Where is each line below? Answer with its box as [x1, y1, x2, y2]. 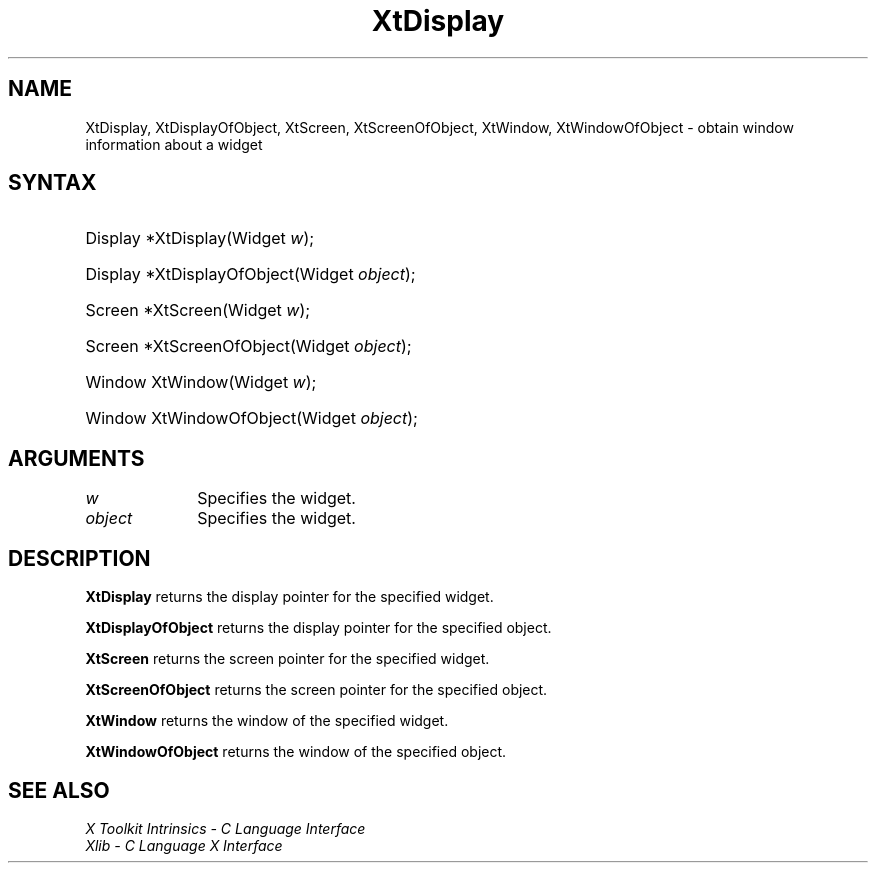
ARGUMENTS [8, 445, 145, 471]
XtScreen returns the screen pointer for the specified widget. [85, 650, 490, 668]
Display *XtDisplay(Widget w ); [85, 228, 315, 249]
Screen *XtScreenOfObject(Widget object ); [85, 336, 412, 357]
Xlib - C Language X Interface [85, 836, 283, 854]
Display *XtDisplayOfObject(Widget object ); [85, 264, 416, 285]
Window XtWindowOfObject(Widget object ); [85, 408, 418, 429]
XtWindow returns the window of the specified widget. [85, 712, 449, 730]
